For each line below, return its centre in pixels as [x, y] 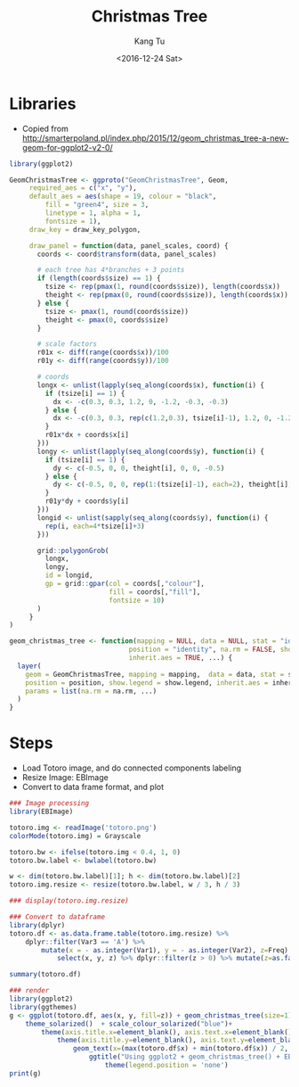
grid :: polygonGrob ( [73, 550]
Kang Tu [149, 41]
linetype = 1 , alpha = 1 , [93, 213]
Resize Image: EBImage [65, 778]
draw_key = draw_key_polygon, [85, 229]
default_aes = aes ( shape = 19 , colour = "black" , [123, 197]
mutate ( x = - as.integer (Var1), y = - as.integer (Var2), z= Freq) [165, 950]
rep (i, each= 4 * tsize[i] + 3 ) [95, 526]
